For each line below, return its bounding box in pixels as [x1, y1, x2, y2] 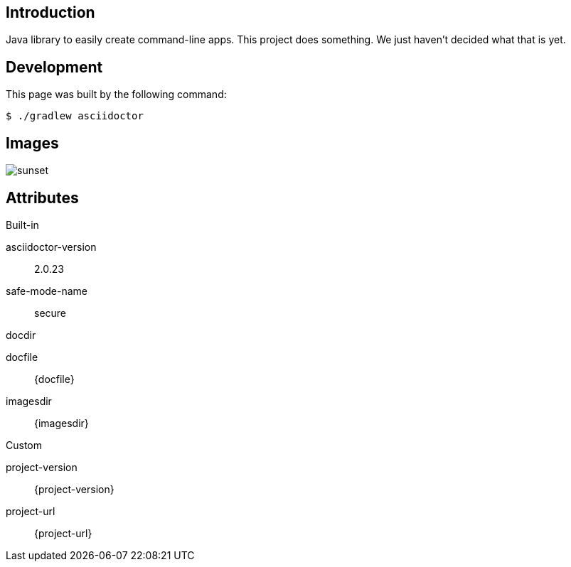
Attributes [6, 188, 79, 207]
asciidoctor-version [6, 240, 97, 253]
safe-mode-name [6, 284, 88, 297]
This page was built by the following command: [6, 88, 227, 101]
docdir [6, 328, 36, 341]
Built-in [6, 218, 39, 231]
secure [34, 306, 67, 319]
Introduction [6, 4, 95, 21]
